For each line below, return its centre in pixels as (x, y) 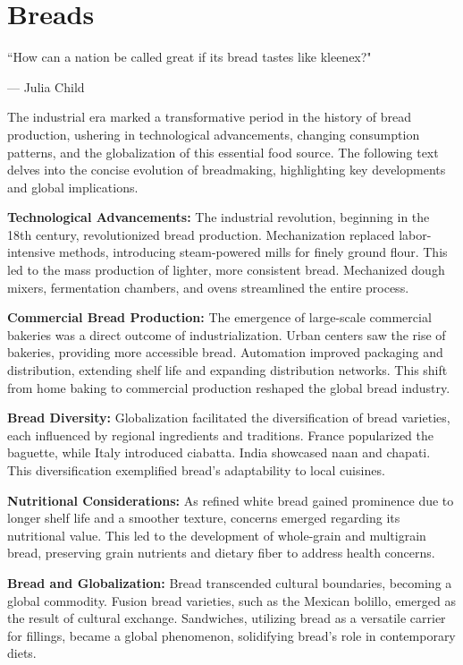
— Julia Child (46, 86)
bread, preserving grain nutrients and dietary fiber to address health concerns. (221, 553)
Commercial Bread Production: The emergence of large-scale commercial (219, 317)
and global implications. (73, 187)
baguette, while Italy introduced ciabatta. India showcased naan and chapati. (219, 452)
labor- (415, 234)
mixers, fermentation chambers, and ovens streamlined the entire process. (208, 287)
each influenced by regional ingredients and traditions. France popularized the (220, 435)
